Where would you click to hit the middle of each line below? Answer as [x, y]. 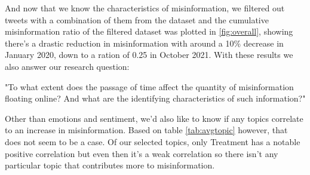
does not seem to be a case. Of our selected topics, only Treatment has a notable [153, 141]
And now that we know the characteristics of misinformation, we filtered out [145, 8]
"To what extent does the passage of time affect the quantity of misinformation [149, 86]
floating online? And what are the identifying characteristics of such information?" [155, 98]
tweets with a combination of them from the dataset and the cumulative [137, 19]
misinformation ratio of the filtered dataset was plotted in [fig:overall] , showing [149, 31]
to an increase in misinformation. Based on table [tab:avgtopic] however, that [146, 130]
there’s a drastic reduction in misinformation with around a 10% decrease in [144, 43]
